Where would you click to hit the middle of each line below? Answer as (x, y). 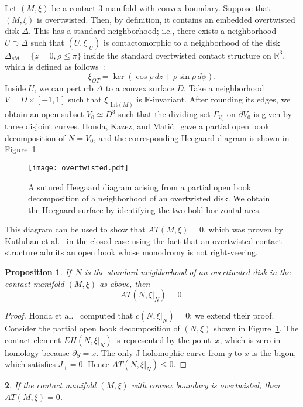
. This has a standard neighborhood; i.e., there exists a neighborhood (152, 31)
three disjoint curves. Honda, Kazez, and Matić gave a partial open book (137, 126)
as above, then (125, 283)
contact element (33, 339)
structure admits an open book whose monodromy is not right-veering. (131, 252)
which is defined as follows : (55, 66)
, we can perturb (64, 88)
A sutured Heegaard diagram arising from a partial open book (140, 187)
